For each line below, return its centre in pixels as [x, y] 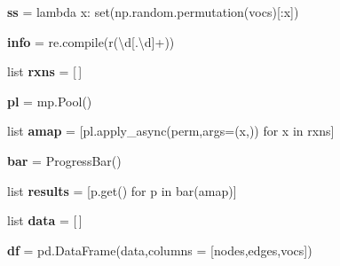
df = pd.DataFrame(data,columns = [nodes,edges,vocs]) [160, 250]
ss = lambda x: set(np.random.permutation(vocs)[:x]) [153, 12]
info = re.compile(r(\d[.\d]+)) [91, 41]
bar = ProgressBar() [64, 160]
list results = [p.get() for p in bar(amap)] [122, 190]
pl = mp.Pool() [50, 101]
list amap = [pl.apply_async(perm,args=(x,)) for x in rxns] [171, 131]
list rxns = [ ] [45, 71]
